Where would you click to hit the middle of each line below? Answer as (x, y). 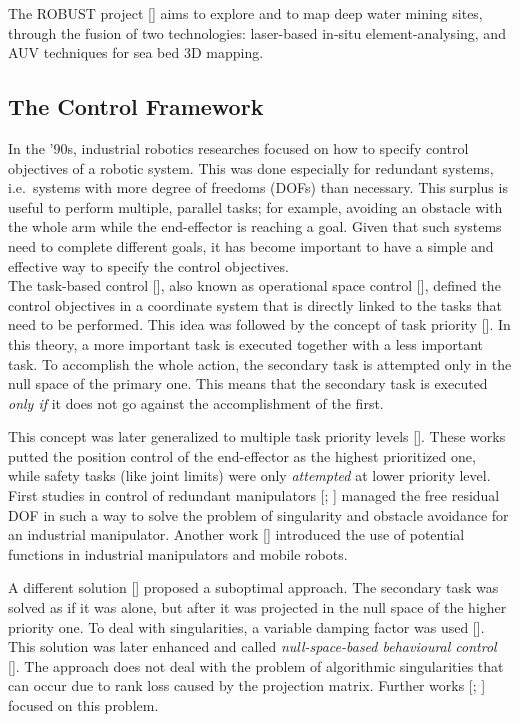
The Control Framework (136, 106)
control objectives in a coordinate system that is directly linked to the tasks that (255, 304)
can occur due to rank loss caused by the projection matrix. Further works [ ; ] (247, 685)
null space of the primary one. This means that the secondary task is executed (248, 383)
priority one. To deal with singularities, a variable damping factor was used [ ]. (246, 626)
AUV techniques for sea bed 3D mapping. (136, 52)
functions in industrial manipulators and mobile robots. (178, 553)
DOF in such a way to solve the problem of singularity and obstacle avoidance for (258, 514)
